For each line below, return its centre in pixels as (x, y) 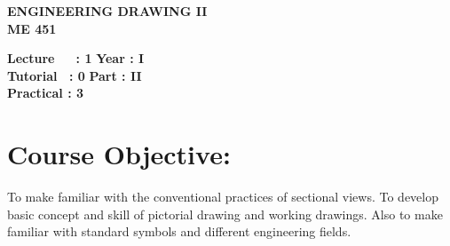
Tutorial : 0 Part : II (75, 75)
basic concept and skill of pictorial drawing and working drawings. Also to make (225, 214)
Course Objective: (119, 154)
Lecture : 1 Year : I (76, 58)
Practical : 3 (46, 93)
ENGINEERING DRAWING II (107, 11)
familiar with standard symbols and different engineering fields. (179, 231)
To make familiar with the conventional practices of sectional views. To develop (223, 197)
